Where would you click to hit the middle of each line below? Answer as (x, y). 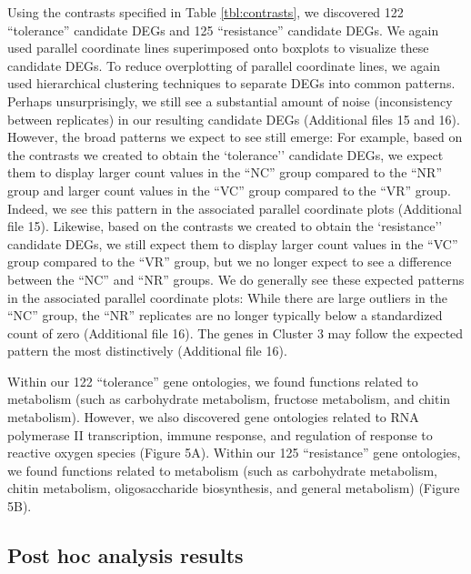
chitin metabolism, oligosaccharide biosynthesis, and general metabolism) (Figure (234, 488)
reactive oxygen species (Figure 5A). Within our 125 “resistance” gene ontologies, (234, 453)
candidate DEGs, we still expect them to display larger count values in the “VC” (233, 243)
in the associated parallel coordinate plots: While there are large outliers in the (227, 297)
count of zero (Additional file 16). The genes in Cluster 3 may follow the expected (235, 332)
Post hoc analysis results (125, 555)
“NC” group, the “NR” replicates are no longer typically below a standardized (225, 315)
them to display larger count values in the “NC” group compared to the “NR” (225, 172)
